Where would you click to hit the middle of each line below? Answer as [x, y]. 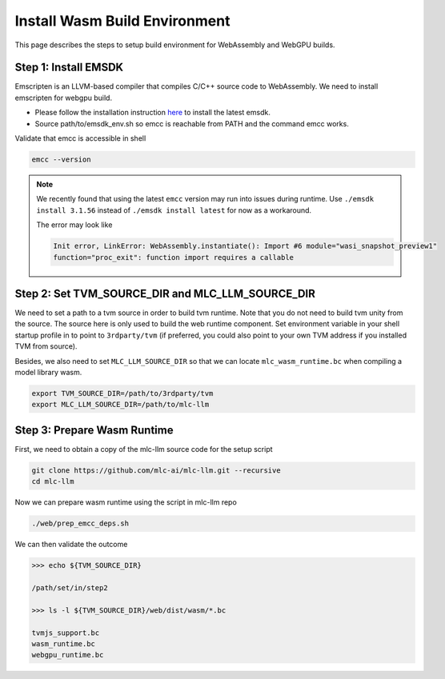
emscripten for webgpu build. [63, 98]
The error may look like [74, 225]
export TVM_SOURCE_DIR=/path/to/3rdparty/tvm [122, 393]
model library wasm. [48, 372]
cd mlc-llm [53, 481]
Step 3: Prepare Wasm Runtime [94, 430]
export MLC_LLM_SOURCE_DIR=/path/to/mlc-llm [120, 405]
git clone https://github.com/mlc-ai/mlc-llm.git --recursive [156, 470]
